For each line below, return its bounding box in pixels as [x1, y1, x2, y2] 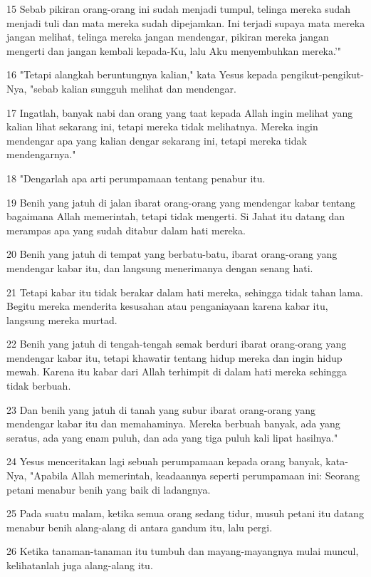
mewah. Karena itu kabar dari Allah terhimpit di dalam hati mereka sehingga [6, 364, 347, 379]
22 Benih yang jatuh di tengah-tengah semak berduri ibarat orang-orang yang [6, 336, 347, 351]
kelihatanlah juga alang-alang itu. [6, 558, 153, 572]
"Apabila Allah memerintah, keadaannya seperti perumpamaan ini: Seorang [30, 468, 360, 483]
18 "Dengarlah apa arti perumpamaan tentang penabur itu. [6, 170, 266, 185]
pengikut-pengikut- [281, 67, 364, 82]
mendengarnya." [6, 147, 76, 162]
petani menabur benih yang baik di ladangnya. [6, 482, 211, 497]
